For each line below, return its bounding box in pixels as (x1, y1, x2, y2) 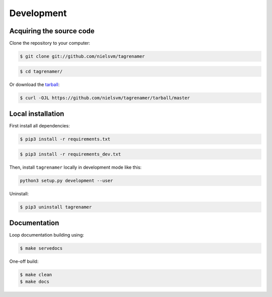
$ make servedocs (20, 246, 63, 251)
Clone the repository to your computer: (9, 40, 91, 46)
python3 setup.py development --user (20, 178, 113, 183)
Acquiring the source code (9, 27, 95, 35)
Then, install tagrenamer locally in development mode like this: (9, 164, 142, 170)
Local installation (9, 110, 64, 118)
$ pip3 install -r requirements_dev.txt (20, 151, 121, 157)
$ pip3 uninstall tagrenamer (20, 204, 92, 210)
